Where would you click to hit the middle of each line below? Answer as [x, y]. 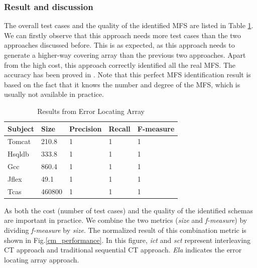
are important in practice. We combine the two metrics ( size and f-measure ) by [126, 220]
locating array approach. [42, 259]
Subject [21, 128]
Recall [119, 128]
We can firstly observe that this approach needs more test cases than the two [122, 35]
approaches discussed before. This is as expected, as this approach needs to [119, 45]
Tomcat [19, 141]
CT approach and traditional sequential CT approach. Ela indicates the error [123, 250]
